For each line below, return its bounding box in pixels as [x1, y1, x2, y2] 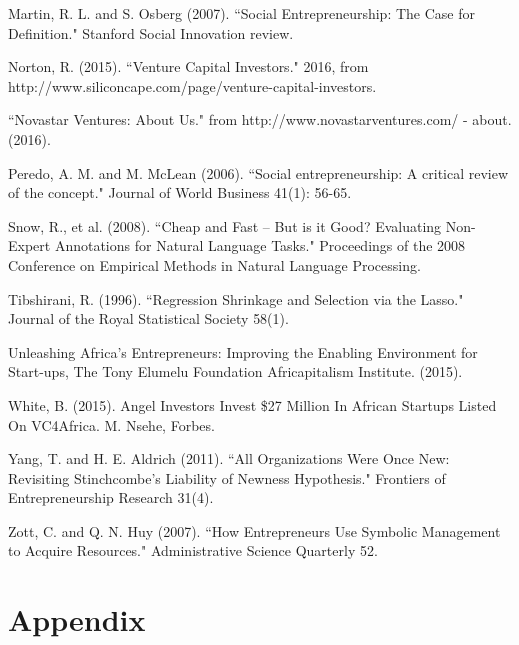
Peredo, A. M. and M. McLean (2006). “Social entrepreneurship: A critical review [8, 162, 509, 183]
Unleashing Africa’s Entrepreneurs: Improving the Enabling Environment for [8, 341, 478, 362]
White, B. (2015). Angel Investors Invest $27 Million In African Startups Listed [8, 394, 497, 415]
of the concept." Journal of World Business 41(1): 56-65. [8, 182, 352, 203]
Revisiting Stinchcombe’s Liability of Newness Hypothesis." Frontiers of [8, 467, 446, 488]
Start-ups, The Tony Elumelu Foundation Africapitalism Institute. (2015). [8, 361, 463, 382]
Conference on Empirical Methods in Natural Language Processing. [8, 254, 421, 275]
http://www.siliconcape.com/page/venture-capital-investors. [8, 75, 377, 96]
